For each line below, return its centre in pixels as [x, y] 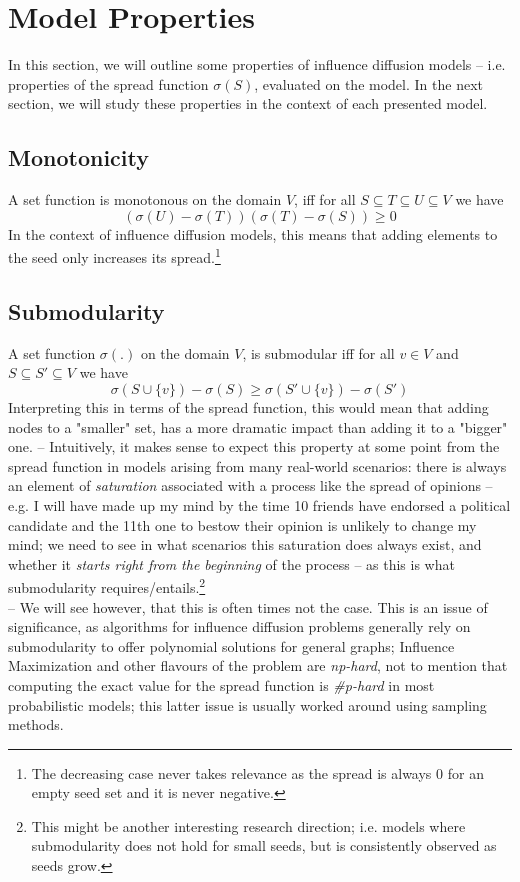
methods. [36, 724]
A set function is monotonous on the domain [145, 199]
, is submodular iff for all [318, 352]
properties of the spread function [108, 83]
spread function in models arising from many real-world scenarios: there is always [257, 465]
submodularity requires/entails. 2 [107, 585]
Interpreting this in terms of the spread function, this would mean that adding [248, 406]
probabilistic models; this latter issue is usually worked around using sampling [247, 704]
